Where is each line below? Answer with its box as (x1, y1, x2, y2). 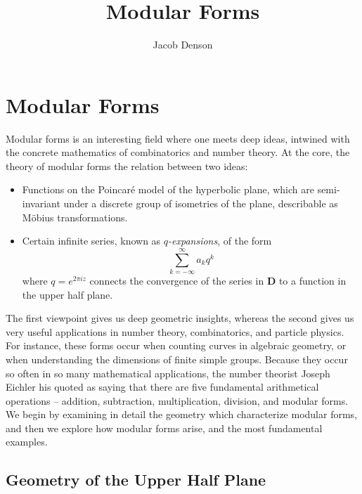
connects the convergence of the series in (89, 273, 264, 287)
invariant (22, 196, 60, 211)
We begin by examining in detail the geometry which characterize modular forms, (6, 407, 357, 422)
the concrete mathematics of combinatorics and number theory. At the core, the (6, 145, 350, 160)
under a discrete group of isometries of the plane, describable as (63, 196, 338, 211)
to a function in (278, 273, 347, 287)
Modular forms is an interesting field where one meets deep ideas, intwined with (6, 131, 350, 145)
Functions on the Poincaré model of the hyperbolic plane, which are (22, 182, 314, 197)
